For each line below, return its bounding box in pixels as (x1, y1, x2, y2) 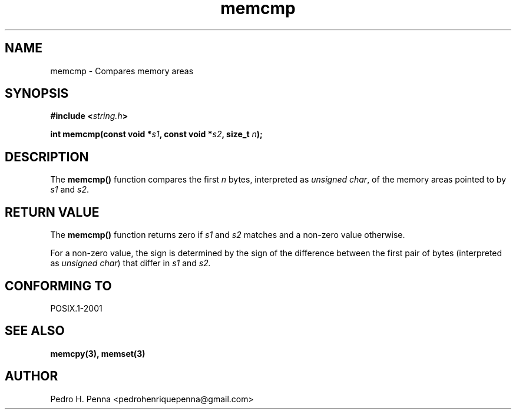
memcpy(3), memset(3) (50, 348, 145, 359)
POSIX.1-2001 (50, 303, 102, 313)
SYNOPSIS (5, 86, 69, 101)
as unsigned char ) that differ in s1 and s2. (50, 258, 211, 269)
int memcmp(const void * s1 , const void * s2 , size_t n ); (50, 129, 263, 140)
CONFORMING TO (5, 278, 112, 293)
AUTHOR (5, 369, 58, 384)
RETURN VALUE (5, 204, 100, 220)
